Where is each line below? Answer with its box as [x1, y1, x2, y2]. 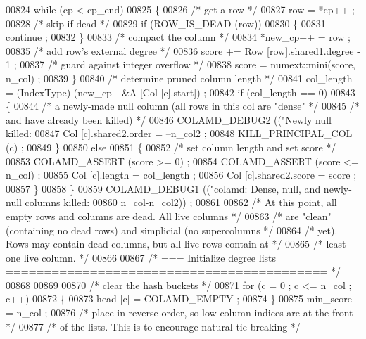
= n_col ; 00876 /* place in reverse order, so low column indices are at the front [6, 305, 353, 320]
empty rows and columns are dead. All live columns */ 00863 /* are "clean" [6, 208, 332, 223]
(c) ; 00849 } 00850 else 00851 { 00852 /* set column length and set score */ [6, 139, 336, 154]
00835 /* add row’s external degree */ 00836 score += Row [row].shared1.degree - [6, 43, 360, 58]
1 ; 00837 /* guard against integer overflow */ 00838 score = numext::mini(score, [6, 57, 356, 72]
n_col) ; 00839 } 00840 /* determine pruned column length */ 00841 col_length [6, 70, 353, 85]
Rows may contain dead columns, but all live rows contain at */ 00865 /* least [6, 236, 346, 251]
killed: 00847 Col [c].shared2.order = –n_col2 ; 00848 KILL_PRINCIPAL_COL [6, 126, 353, 141]
